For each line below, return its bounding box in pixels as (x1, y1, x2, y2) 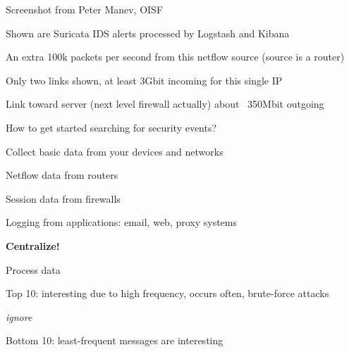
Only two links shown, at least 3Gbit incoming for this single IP (6, 73, 283, 87)
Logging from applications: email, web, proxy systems (6, 215, 238, 230)
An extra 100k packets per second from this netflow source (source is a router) (6, 49, 345, 64)
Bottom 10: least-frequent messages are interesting (6, 333, 224, 348)
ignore (6, 309, 32, 324)
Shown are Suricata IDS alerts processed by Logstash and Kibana (6, 25, 290, 40)
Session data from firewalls (6, 191, 121, 206)
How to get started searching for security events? (6, 120, 217, 134)
